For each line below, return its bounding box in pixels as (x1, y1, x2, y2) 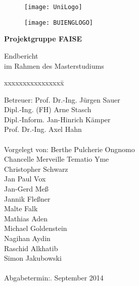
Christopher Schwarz (4, 163, 68, 174)
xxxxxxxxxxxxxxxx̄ (4, 77, 64, 88)
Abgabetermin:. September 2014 (4, 272, 104, 283)
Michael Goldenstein (4, 223, 67, 233)
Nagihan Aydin (4, 233, 51, 243)
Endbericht (4, 50, 38, 61)
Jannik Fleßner (4, 193, 51, 204)
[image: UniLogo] (24, 4, 82, 11)
